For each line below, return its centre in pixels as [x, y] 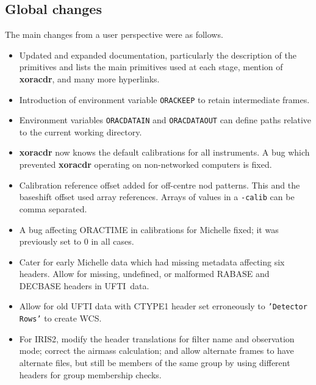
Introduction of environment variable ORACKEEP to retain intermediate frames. [164, 99]
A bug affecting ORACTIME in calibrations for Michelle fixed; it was [149, 229]
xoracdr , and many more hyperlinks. [89, 78]
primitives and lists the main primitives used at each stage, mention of [151, 67]
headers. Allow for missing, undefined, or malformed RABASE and [144, 274]
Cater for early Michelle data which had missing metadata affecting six [152, 261]
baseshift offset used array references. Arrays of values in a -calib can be [157, 197]
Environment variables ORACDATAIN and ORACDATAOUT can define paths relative [165, 120]
